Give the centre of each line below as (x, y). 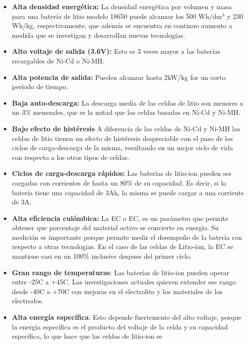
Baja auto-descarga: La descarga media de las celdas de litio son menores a (127, 102)
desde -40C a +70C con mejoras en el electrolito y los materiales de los (117, 291)
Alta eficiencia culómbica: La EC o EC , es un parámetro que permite (120, 218)
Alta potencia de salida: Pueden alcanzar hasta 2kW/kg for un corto (119, 77)
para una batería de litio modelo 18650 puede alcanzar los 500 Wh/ (112, 16)
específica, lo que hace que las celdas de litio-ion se (87, 336)
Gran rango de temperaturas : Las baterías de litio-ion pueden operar (120, 272)
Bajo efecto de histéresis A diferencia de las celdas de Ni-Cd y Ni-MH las (126, 128)
